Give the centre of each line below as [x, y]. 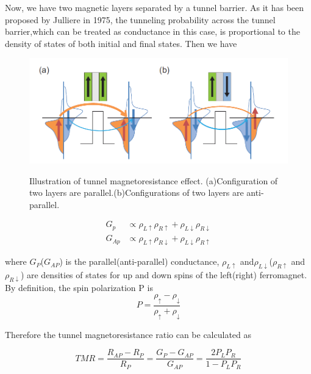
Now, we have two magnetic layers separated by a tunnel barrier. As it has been [155, 7]
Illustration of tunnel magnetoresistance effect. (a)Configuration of [154, 180]
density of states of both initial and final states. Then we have [121, 43]
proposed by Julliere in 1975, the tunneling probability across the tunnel [140, 19]
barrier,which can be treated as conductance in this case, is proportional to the [152, 31]
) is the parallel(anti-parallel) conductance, [139, 261]
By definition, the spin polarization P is [79, 288]
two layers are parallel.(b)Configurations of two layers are [137, 192]
